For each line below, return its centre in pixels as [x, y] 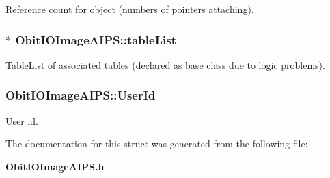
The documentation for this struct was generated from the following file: [157, 144]
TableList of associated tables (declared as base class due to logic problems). [165, 64]
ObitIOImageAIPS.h [55, 166]
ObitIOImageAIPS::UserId [81, 95]
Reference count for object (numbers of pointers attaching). [130, 9]
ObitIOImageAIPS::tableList [96, 39]
